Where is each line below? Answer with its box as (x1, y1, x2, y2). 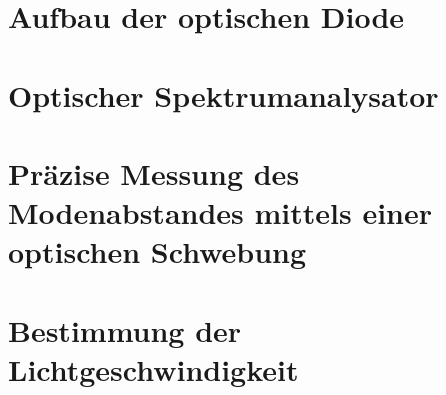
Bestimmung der (8, 309, 242, 350)
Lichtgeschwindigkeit (8, 348, 299, 389)
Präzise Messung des (8, 152, 300, 193)
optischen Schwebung (8, 231, 307, 272)
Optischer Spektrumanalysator (8, 74, 439, 115)
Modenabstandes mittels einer (8, 192, 433, 233)
